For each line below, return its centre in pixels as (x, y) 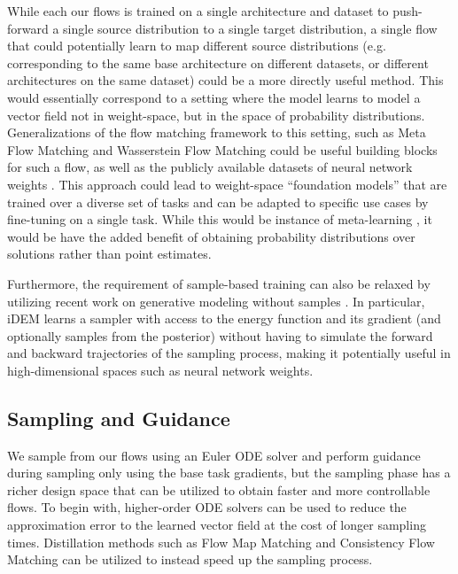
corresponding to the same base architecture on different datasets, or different (218, 62)
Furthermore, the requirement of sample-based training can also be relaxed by (219, 283)
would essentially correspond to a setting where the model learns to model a (214, 97)
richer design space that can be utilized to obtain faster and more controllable (219, 489)
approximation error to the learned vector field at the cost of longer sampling (217, 525)
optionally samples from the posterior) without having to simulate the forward (220, 335)
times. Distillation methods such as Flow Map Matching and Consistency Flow (221, 542)
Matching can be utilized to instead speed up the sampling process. (190, 559)
